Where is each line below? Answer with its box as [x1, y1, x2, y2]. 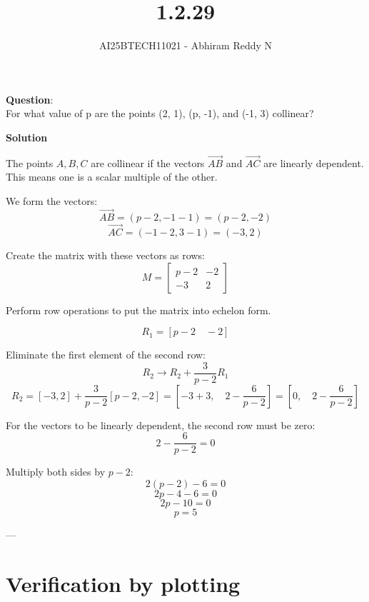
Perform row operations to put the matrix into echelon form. [6, 302, 271, 317]
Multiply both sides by [6, 464, 106, 479]
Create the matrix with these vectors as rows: [6, 247, 205, 262]
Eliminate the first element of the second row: [6, 347, 206, 362]
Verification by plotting [6, 568, 241, 598]
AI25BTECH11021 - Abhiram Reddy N [98, 38, 273, 53]
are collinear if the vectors [91, 155, 205, 170]
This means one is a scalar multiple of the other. [6, 169, 218, 184]
